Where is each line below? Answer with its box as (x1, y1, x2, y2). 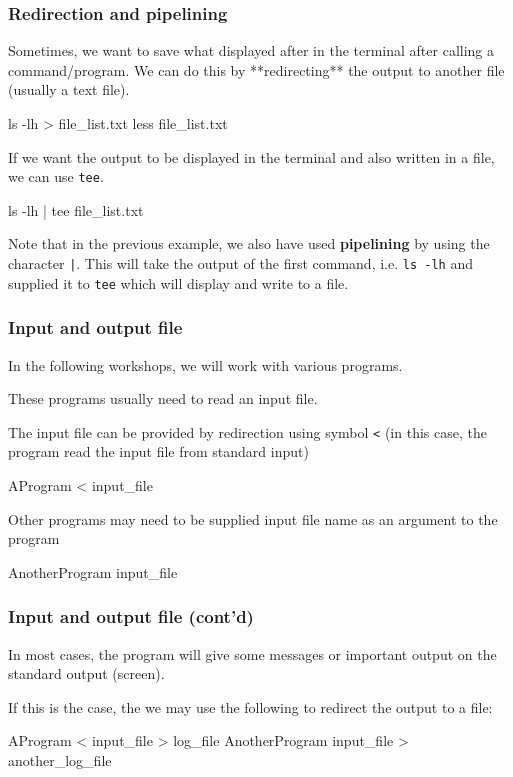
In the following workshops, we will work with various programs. (8, 354, 403, 375)
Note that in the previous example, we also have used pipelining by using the (8, 233, 490, 254)
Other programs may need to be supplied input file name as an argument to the (8, 508, 498, 529)
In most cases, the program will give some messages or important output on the (8, 643, 497, 664)
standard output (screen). (8, 663, 165, 684)
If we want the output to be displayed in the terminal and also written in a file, (8, 146, 495, 167)
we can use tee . (8, 166, 104, 187)
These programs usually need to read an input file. (8, 388, 318, 409)
